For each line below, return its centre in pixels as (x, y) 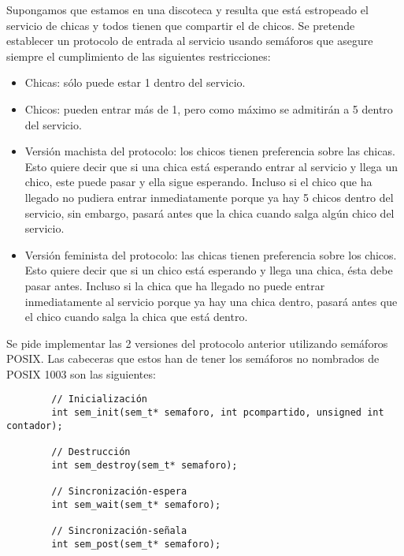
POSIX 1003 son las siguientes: (81, 373)
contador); (35, 425)
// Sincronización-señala (119, 531)
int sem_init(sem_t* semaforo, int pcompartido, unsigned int (218, 413)
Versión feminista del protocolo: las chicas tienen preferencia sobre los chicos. (211, 254)
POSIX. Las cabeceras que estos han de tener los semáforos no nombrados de (193, 358)
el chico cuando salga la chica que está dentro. (136, 317)
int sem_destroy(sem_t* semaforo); (145, 465)
